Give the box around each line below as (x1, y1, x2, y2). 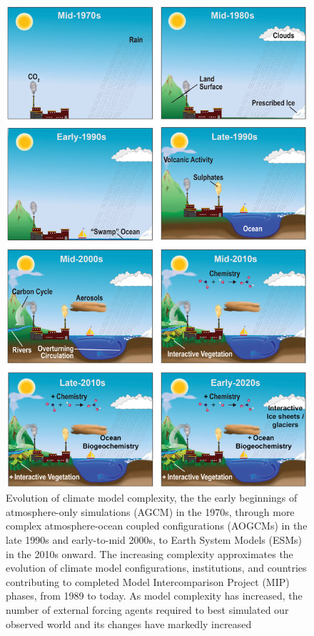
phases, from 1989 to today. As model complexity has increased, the (6, 588, 303, 603)
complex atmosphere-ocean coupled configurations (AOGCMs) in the (6, 518, 308, 533)
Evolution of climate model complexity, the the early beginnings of (6, 490, 298, 505)
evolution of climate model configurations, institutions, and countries (6, 560, 307, 575)
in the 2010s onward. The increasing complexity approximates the (6, 546, 293, 561)
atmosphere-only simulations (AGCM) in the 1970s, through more (6, 504, 295, 519)
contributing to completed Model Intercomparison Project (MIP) (6, 574, 290, 589)
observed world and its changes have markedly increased (6, 616, 252, 631)
